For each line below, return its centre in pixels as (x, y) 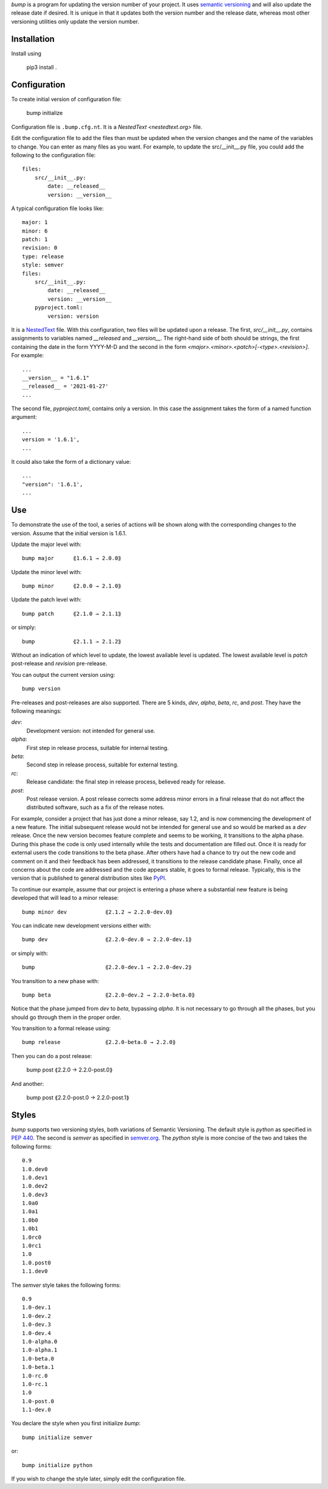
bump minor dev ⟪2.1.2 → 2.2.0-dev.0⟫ (97, 912)
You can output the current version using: (63, 674)
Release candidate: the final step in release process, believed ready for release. (126, 782)
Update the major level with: (46, 544)
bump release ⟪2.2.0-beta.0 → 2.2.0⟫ (99, 1042)
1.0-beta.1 (38, 1367)
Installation (33, 39)
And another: (28, 1084)
